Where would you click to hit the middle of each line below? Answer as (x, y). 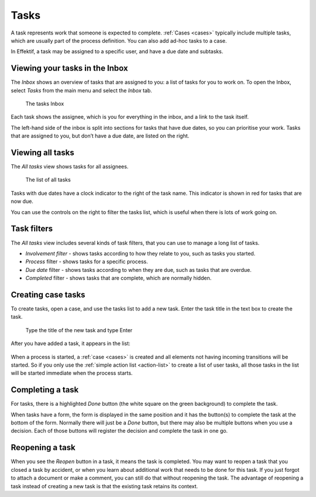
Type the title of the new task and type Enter (79, 330)
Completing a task (45, 390)
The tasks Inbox (45, 104)
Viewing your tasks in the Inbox (69, 68)
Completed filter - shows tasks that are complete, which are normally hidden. (118, 278)
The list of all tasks (48, 180)
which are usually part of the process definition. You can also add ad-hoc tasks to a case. (119, 40)
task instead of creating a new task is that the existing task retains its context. (104, 486)
